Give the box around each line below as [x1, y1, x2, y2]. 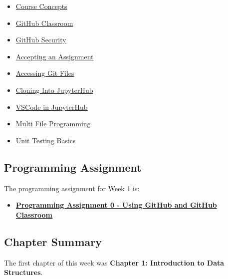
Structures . [4, 267, 43, 278]
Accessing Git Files [15, 68, 74, 78]
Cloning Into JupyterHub [15, 84, 93, 95]
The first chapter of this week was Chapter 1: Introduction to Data [4, 257, 225, 268]
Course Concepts [15, 1, 67, 11]
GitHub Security [15, 34, 66, 45]
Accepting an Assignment [15, 51, 94, 61]
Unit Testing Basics [15, 135, 76, 145]
